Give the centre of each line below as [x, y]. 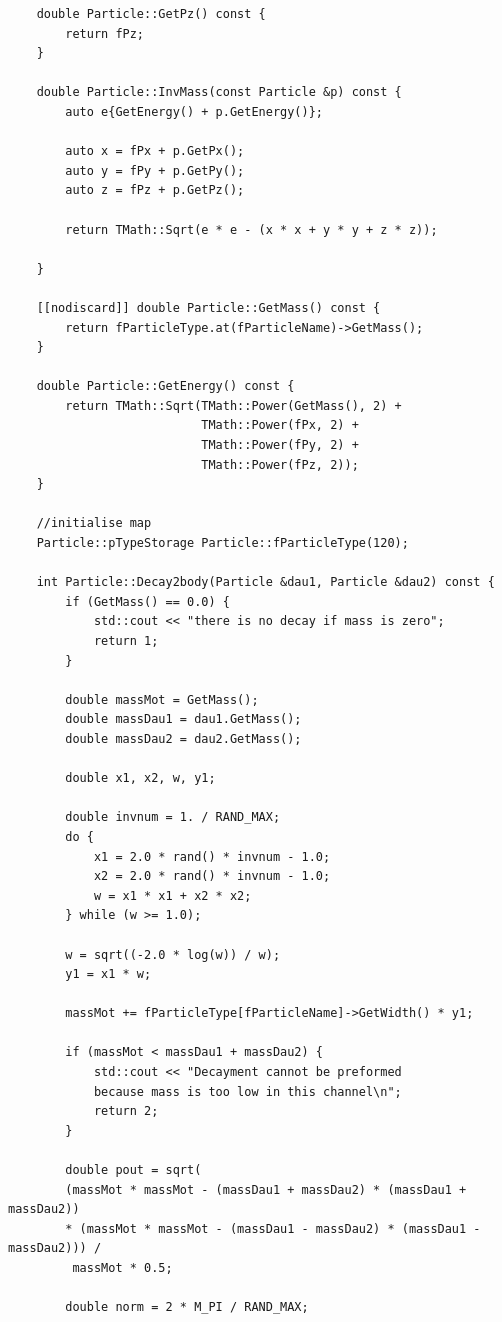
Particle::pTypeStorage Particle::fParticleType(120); [222, 543]
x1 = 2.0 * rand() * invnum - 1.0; [212, 856]
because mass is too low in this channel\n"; [247, 1091]
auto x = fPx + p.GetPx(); [155, 151]
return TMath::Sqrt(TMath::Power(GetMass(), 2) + [233, 405]
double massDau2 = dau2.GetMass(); [183, 738]
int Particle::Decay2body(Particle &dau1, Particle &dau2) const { [265, 582]
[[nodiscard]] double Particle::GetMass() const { [208, 307]
